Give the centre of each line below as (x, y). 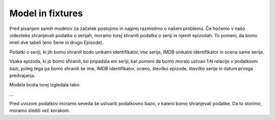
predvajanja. (22, 75)
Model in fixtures (46, 13)
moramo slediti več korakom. (40, 111)
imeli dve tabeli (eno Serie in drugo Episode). (57, 43)
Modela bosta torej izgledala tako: (45, 85)
